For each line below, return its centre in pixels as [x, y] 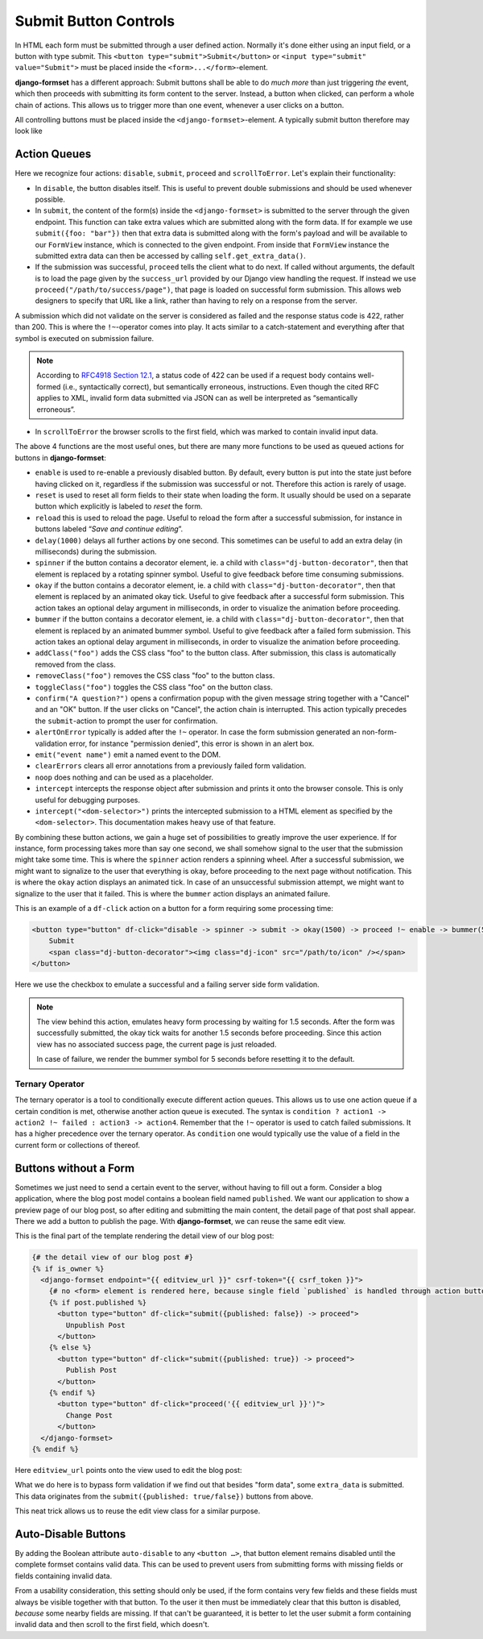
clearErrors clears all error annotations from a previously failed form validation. [171, 766]
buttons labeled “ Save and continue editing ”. [109, 529]
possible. [50, 199]
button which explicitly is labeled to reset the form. [119, 506]
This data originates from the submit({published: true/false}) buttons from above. [164, 1496]
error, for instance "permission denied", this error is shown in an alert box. [192, 743]
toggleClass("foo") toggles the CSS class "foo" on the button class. [154, 687]
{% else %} [70, 1348]
